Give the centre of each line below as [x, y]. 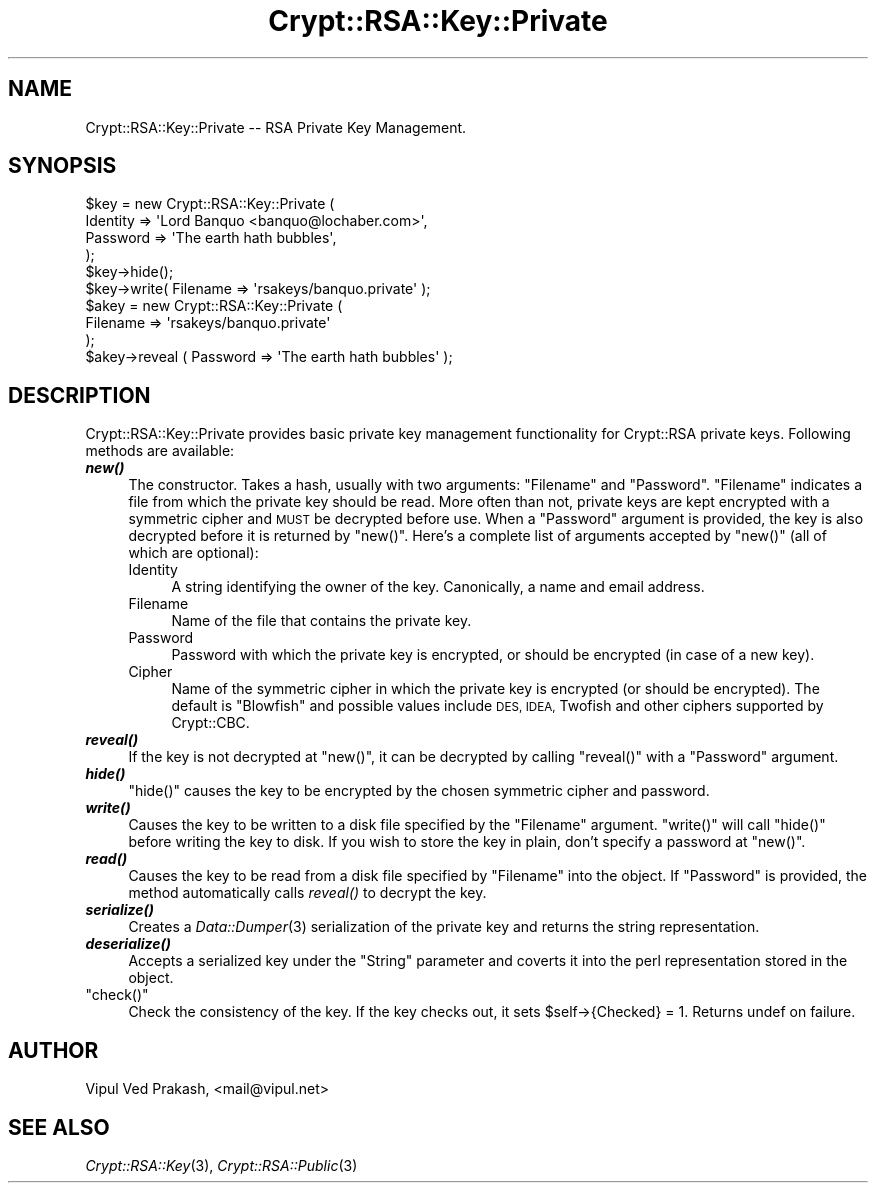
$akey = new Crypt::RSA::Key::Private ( [214, 306]
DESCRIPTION [79, 395]
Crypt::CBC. [210, 723]
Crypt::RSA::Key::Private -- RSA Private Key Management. [276, 127]
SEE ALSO [59, 1127]
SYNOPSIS [62, 166]
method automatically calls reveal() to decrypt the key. [307, 893]
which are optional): [193, 553]
